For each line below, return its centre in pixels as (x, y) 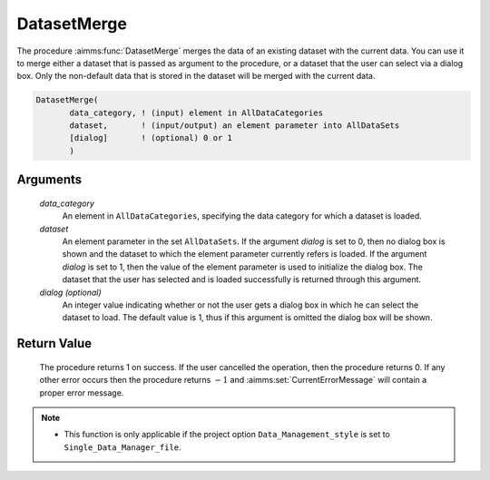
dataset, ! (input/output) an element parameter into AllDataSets (235, 126)
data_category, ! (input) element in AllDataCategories (196, 113)
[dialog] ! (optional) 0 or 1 (151, 138)
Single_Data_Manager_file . (122, 447)
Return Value (54, 343)
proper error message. (82, 392)
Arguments (49, 180)
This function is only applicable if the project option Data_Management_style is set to (227, 435)
